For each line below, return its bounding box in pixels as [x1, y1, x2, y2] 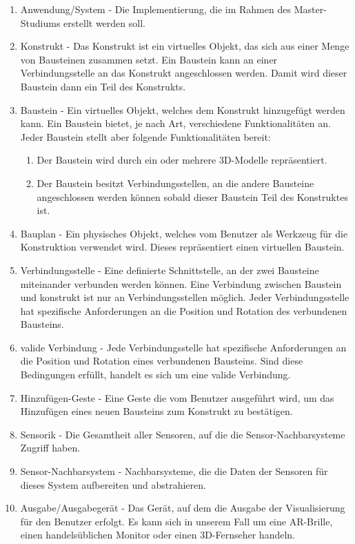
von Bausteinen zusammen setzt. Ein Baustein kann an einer [20, 52, 278, 66]
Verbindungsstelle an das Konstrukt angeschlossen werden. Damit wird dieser [20, 66, 347, 80]
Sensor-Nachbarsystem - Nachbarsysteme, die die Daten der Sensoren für [20, 464, 328, 478]
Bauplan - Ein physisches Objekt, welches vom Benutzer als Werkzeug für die [20, 226, 348, 240]
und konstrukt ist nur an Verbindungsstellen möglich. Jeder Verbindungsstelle [20, 290, 349, 304]
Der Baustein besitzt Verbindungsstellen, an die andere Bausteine [37, 175, 314, 190]
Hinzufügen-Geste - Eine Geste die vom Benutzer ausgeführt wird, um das [20, 390, 334, 405]
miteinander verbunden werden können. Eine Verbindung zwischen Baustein [20, 276, 342, 291]
